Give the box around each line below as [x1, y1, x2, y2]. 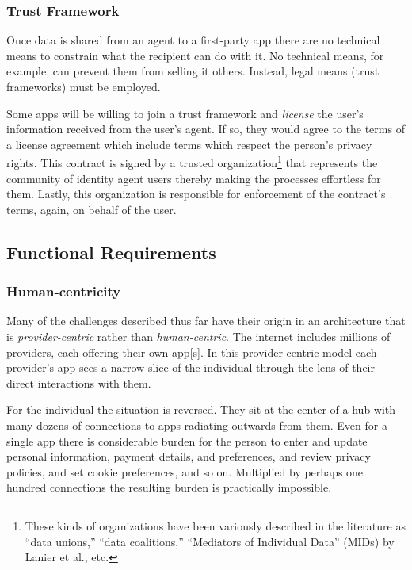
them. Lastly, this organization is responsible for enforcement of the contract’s [6, 186, 386, 202]
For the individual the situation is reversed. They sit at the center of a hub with [6, 401, 396, 418]
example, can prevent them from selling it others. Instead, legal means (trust [6, 63, 380, 79]
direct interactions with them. [6, 374, 151, 391]
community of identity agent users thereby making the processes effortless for [6, 170, 381, 186]
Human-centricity [6, 281, 121, 301]
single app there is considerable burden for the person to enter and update [6, 432, 368, 449]
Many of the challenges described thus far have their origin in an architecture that [6, 312, 406, 329]
